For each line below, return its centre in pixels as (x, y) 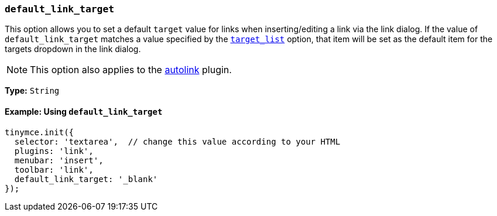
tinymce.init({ (40, 132)
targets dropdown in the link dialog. (73, 49)
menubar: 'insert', (59, 160)
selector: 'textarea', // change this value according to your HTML (177, 141)
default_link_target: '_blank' (86, 179)
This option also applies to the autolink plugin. (131, 70)
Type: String (32, 91)
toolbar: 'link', (54, 169)
